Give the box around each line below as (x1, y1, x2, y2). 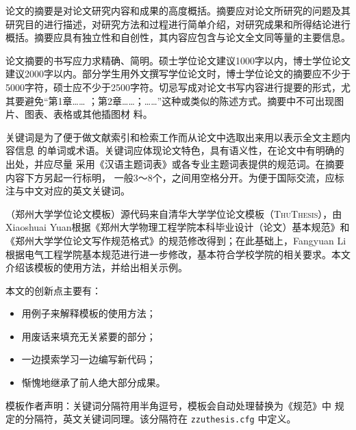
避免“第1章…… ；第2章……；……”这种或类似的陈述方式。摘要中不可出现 (24, 93, 335, 107)
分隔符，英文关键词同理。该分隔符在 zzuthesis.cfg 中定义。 (24, 412, 296, 426)
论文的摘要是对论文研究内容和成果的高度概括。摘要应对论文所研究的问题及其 (5, 3, 351, 17)
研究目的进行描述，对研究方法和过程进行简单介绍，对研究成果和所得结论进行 (5, 16, 351, 31)
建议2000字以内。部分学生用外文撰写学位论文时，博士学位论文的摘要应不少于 (5, 66, 351, 81)
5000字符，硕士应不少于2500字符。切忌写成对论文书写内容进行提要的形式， (5, 79, 341, 94)
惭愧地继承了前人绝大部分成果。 (21, 375, 166, 390)
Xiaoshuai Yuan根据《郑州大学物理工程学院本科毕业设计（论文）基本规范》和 (5, 220, 350, 234)
